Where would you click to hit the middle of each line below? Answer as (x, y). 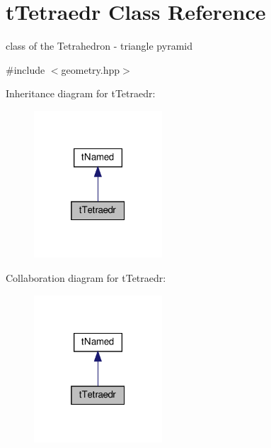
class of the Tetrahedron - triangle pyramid (99, 46)
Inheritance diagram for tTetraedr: (81, 93)
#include (25, 69)
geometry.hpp (91, 69)
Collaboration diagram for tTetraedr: (86, 278)
